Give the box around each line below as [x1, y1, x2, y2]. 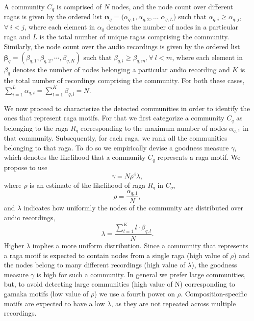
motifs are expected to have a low [4, 298, 105, 308]
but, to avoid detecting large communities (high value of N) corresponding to [4, 279, 235, 289]
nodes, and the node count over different [111, 1, 233, 11]
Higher [4, 240, 24, 250]
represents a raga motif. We [157, 152, 241, 162]
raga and [4, 31, 30, 42]
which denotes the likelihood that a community [4, 152, 146, 162]
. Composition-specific [180, 288, 247, 298]
